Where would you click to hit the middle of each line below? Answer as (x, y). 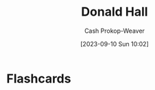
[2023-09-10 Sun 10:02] (115, 44)
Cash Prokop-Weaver (115, 31)
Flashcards (39, 78)
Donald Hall (115, 12)
